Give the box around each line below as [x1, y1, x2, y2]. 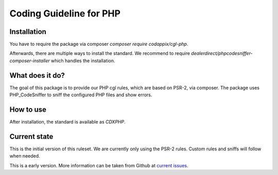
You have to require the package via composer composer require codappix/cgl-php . [9, 41, 188, 47]
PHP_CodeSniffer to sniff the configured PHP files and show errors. [9, 92, 152, 98]
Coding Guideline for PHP [9, 8, 121, 19]
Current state [9, 132, 54, 141]
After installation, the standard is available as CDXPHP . [9, 119, 126, 125]
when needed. [9, 153, 41, 159]
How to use [9, 105, 46, 114]
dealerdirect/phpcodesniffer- [191, 50, 253, 57]
